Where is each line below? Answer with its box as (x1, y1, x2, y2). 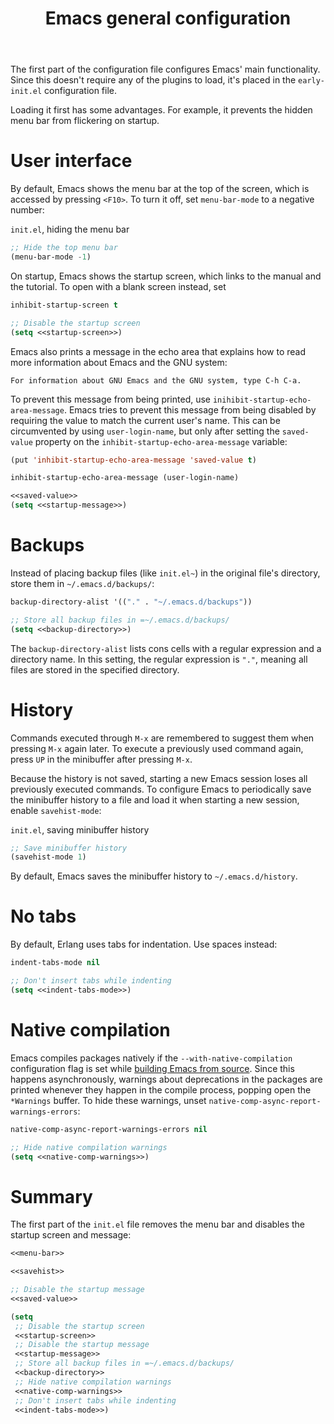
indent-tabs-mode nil (10, 958, 101, 968)
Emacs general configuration (44, 7, 292, 30)
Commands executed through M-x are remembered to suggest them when (10, 732, 315, 744)
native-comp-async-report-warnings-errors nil (10, 1124, 208, 1134)
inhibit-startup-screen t (10, 300, 118, 310)
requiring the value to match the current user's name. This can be (10, 414, 281, 426)
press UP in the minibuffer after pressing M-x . (10, 753, 193, 765)
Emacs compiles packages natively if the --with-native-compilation (10, 1052, 293, 1064)
